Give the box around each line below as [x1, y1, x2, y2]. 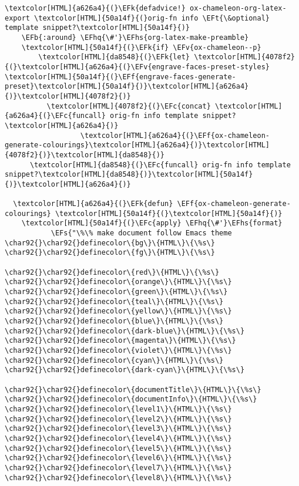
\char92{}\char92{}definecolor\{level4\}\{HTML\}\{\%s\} [5, 434, 232, 443]
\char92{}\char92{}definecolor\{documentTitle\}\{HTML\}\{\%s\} [5, 385, 261, 394]
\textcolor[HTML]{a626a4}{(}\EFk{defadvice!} [5, 4, 186, 12]
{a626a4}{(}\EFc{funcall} [5, 112, 106, 120]
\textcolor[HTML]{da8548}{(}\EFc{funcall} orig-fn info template [29, 160, 291, 169]
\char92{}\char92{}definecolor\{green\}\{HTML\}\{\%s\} [5, 288, 228, 296]
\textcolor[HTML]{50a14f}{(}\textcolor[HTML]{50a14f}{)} [55, 209, 283, 218]
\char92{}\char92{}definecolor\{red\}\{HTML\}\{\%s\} [5, 268, 220, 276]
